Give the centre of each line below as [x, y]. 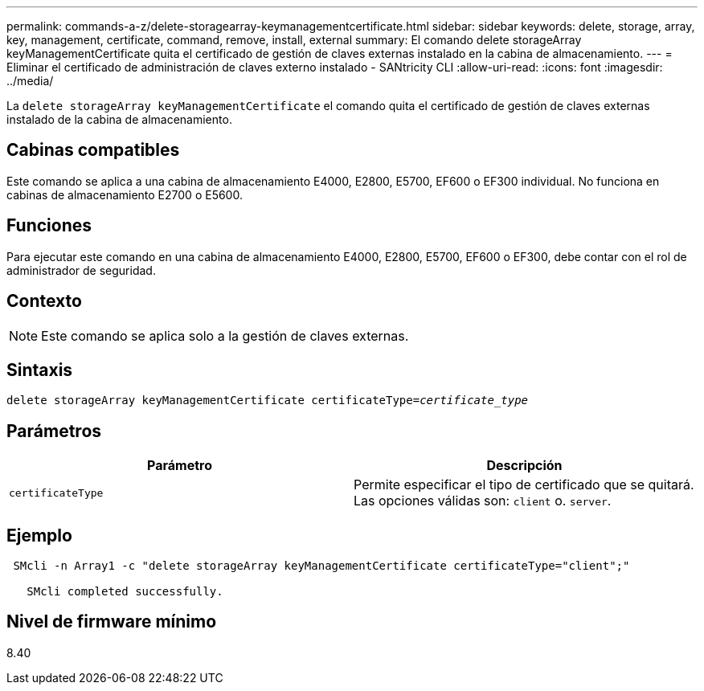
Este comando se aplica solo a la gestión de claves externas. [225, 335]
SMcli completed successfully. [125, 592]
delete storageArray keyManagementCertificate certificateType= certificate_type [268, 401]
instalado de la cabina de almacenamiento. [119, 119]
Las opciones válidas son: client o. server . [483, 501]
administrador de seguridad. [81, 270]
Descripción [524, 466]
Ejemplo [39, 535]
